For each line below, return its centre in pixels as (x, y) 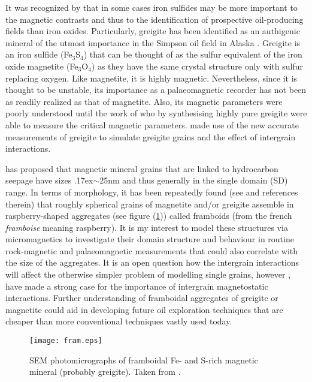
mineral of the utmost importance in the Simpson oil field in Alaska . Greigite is (153, 42)
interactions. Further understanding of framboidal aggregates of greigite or (142, 298)
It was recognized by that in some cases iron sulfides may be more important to (152, 7)
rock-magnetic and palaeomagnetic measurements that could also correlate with (152, 250)
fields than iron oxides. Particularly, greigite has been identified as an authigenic (153, 31)
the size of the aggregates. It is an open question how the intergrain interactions (152, 262)
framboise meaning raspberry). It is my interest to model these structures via (147, 227)
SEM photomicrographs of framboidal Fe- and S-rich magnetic (144, 360)
